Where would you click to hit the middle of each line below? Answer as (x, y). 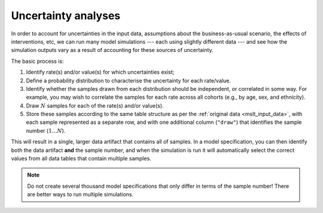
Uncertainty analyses (66, 16)
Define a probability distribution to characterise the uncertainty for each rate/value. (129, 80)
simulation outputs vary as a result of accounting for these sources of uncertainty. (112, 50)
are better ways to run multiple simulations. (80, 194)
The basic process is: (37, 61)
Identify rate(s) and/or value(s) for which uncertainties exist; (100, 72)
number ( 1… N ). (46, 130)
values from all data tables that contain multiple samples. (81, 159)
